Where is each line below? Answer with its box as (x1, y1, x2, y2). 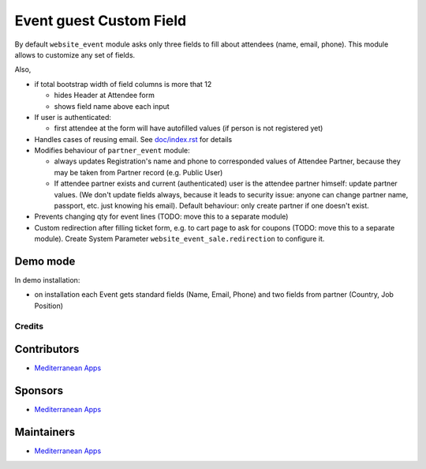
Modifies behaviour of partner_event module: (34, 146, 191, 156)
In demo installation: (14, 276, 80, 285)
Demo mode (14, 255, 76, 268)
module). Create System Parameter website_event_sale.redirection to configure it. (34, 234, 325, 244)
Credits (14, 321, 43, 332)
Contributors (14, 343, 80, 356)
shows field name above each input (54, 101, 170, 111)
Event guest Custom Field (14, 12, 187, 29)
